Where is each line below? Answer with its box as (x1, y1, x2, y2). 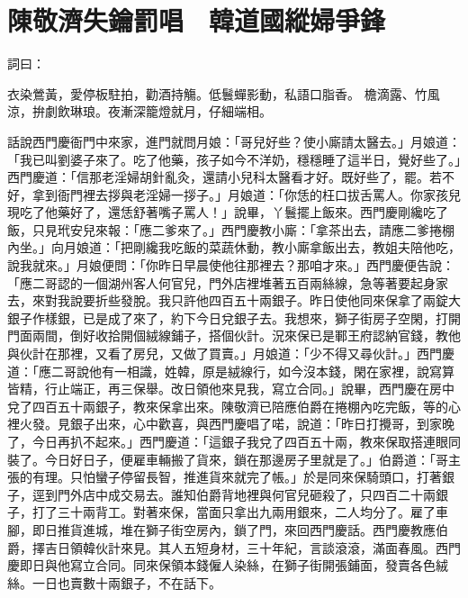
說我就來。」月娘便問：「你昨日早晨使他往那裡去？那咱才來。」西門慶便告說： (7, 256, 454, 275)
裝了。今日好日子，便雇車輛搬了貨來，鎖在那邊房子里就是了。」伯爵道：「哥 (7, 449, 448, 468)
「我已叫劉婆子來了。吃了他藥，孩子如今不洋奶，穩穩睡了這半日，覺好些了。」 (7, 149, 461, 168)
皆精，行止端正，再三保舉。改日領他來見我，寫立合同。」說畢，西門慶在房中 (7, 379, 454, 398)
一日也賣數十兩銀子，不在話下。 (31, 573, 221, 592)
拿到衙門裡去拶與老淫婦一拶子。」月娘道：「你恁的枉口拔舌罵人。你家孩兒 (31, 185, 461, 204)
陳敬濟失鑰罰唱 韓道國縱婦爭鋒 (7, 2, 386, 39)
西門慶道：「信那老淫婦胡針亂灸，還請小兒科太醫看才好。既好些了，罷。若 (7, 168, 442, 186)
